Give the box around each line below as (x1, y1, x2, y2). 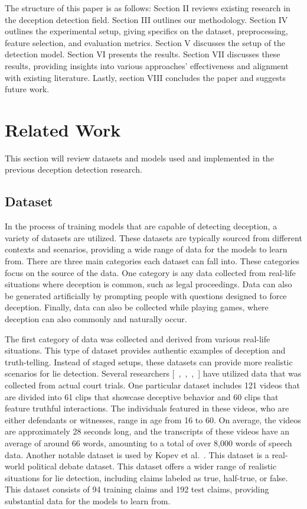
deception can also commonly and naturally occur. (5, 313, 187, 325)
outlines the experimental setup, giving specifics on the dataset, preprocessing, (5, 25, 288, 37)
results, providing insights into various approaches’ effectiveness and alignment (5, 59, 289, 72)
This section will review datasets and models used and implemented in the (5, 151, 274, 164)
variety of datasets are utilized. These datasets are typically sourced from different (5, 231, 302, 244)
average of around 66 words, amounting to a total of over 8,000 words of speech (5, 436, 292, 449)
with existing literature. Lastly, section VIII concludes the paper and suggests (5, 71, 286, 83)
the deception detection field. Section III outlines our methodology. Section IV (5, 13, 288, 25)
